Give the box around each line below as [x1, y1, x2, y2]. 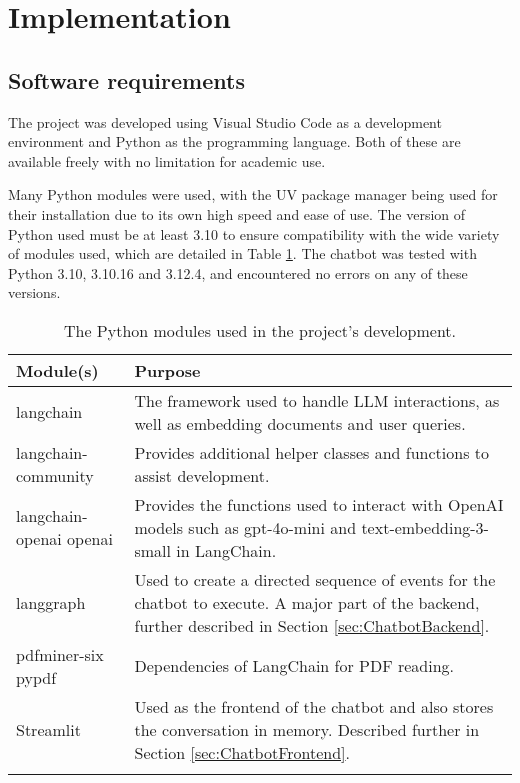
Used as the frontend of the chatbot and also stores [134, 694, 494, 718]
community [16, 463, 94, 487]
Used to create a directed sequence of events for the [134, 567, 496, 591]
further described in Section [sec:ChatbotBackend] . [134, 613, 490, 637]
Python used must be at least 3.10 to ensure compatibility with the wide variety [8, 223, 500, 244]
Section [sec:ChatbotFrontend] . [134, 740, 351, 764]
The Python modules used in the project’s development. [63, 318, 457, 342]
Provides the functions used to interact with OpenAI [134, 492, 504, 516]
